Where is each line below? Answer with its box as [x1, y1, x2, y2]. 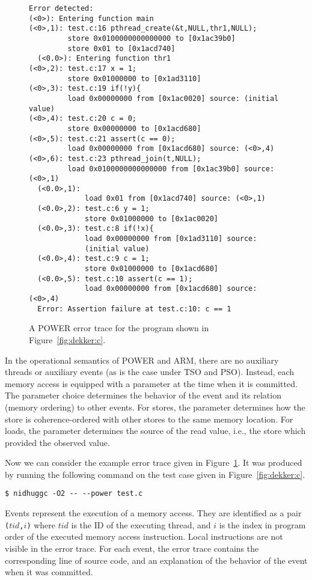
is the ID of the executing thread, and [71, 518, 211, 531]
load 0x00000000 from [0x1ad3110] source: [85, 234, 257, 243]
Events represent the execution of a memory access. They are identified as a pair [5, 507, 302, 519]
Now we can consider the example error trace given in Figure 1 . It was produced [5, 456, 302, 469]
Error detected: [29, 4, 94, 13]
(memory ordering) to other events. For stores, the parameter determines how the [5, 400, 305, 413]
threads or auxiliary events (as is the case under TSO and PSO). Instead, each [5, 365, 295, 378]
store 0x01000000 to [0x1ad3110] [67, 74, 201, 83]
